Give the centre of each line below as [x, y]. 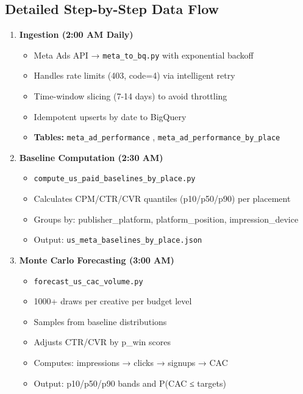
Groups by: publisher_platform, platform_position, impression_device [166, 219]
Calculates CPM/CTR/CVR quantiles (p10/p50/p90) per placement [162, 199]
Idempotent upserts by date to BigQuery [110, 116]
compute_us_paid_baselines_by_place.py [115, 179]
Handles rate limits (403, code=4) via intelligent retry [134, 75]
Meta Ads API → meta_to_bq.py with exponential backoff [144, 55]
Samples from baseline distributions [100, 321]
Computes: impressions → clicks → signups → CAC [131, 363]
